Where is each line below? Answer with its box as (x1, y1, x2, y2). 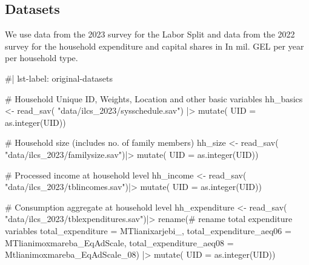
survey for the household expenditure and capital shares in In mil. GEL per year (5, 39, 304, 52)
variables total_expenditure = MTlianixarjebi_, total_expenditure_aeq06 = (5, 224, 291, 237)
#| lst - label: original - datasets (5, 71, 113, 84)
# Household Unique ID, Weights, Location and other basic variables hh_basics (5, 92, 303, 105)
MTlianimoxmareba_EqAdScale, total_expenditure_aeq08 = (5, 236, 234, 249)
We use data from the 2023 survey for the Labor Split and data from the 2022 (5, 28, 295, 41)
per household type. (5, 51, 78, 64)
